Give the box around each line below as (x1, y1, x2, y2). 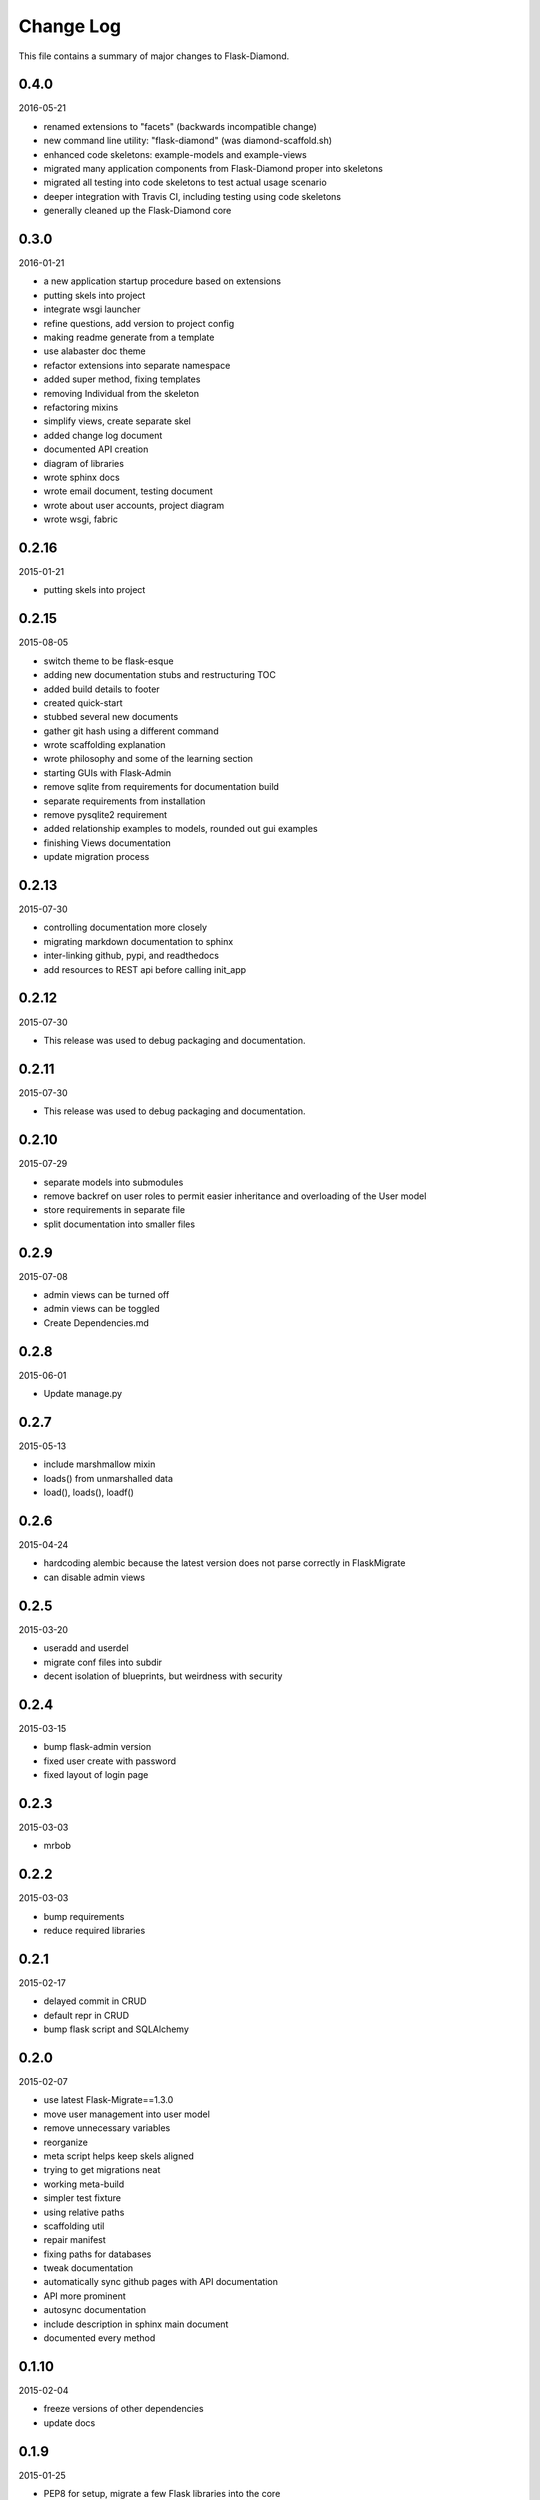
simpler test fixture (43, 2192, 122, 2204)
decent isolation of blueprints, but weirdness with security (43, 1670, 283, 1682)
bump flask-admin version (43, 1741, 152, 1753)
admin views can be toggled (43, 1303, 160, 1315)
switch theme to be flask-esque (43, 655, 174, 667)
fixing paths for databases (43, 2248, 152, 2260)
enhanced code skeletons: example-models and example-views (43, 148, 307, 160)
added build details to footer (43, 683, 160, 695)
